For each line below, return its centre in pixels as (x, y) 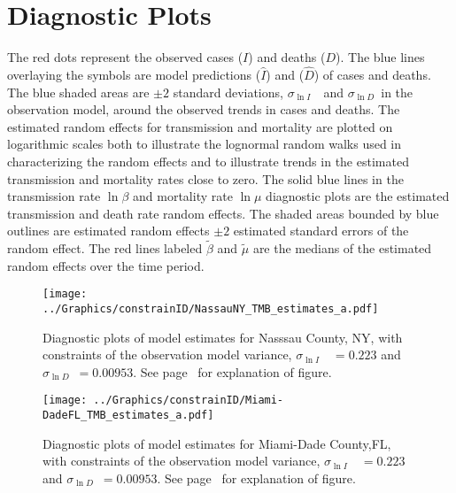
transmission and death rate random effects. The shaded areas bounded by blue (223, 213)
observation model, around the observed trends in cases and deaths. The (204, 109)
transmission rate (54, 196)
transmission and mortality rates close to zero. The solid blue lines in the (205, 178)
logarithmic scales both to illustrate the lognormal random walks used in (205, 144)
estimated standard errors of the (321, 231)
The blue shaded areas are (78, 92)
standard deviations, (228, 92)
